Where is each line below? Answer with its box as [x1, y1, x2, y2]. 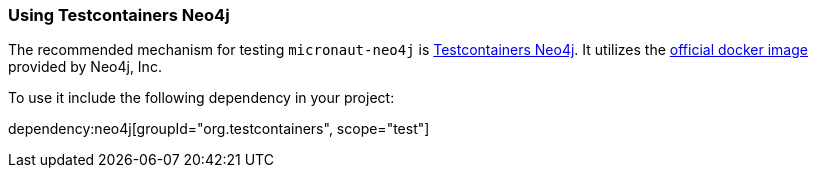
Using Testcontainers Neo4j [8, 5, 230, 25]
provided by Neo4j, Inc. [8, 58, 162, 76]
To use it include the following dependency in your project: [8, 89, 395, 107]
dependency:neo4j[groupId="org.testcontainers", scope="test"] [8, 120, 430, 138]
